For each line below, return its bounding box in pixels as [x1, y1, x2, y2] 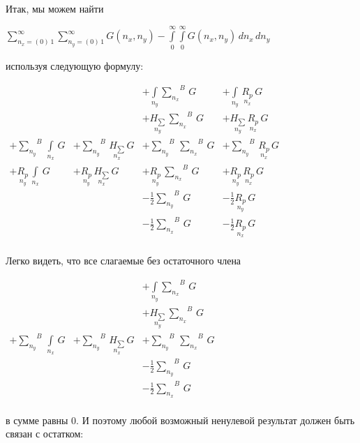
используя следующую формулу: [6, 58, 144, 73]
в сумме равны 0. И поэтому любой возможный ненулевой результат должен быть [6, 412, 355, 427]
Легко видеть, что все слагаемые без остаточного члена [6, 253, 241, 267]
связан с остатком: [6, 426, 84, 441]
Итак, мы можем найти [6, 1, 104, 15]
